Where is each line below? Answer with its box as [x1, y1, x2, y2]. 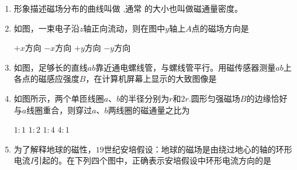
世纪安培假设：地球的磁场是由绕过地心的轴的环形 [103, 143, 292, 155]
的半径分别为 [120, 92, 170, 104]
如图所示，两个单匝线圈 [13, 92, 104, 104]
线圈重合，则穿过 [26, 103, 92, 116]
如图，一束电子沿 [13, 22, 80, 34]
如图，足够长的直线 [13, 61, 88, 73]
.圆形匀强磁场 [188, 92, 240, 104]
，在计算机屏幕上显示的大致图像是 [85, 72, 217, 85]
